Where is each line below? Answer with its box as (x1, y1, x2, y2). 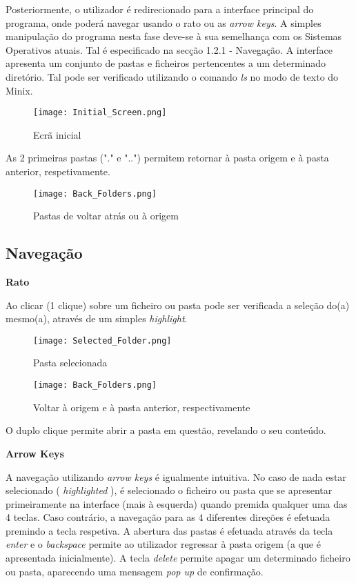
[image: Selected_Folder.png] (33, 335, 172, 346)
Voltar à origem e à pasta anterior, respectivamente (33, 399, 250, 414)
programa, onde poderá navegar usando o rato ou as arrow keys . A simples (6, 15, 322, 30)
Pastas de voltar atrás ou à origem (33, 208, 179, 223)
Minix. (6, 83, 33, 97)
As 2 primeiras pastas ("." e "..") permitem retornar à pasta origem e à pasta (6, 150, 329, 165)
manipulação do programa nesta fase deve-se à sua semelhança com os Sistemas (6, 29, 342, 43)
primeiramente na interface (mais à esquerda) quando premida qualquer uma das (6, 496, 348, 511)
